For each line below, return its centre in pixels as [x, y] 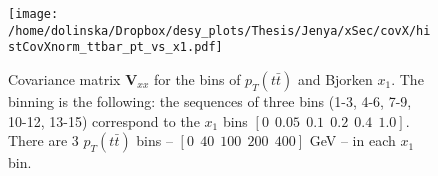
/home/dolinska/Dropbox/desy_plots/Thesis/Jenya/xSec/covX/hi [219, 30]
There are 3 [43, 140]
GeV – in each [352, 140]
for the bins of [197, 78]
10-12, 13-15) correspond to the [104, 120]
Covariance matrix [64, 78]
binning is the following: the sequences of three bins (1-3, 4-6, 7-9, [210, 100]
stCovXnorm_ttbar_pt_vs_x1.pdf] [115, 47]
